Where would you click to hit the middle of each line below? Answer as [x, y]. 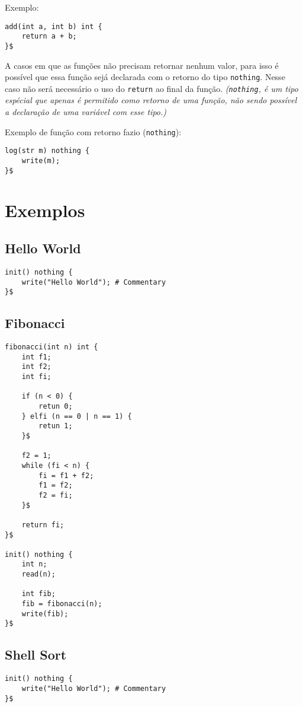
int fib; [38, 594]
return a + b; [49, 36]
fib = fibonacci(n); [62, 604]
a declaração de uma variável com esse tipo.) [86, 112]
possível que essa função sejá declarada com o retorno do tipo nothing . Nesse [145, 77]
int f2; [36, 367]
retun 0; [56, 406]
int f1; [36, 357]
